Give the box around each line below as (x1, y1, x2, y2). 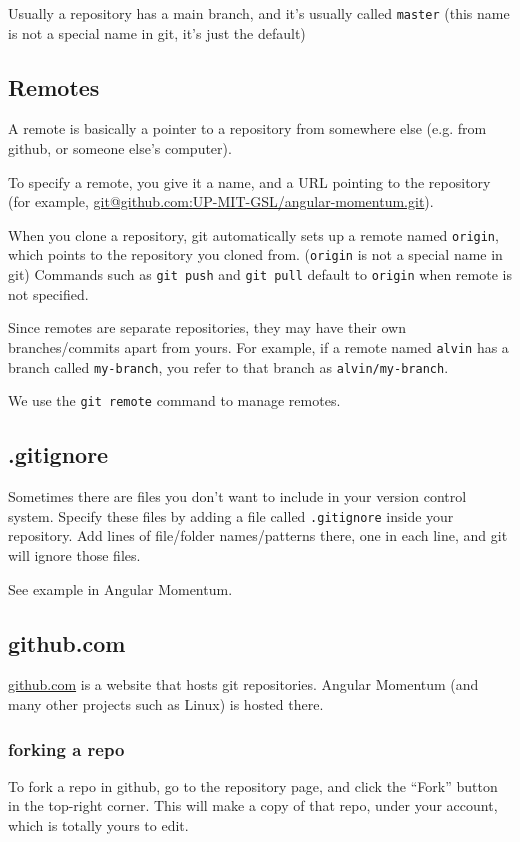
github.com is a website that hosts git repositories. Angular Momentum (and (8, 674, 479, 695)
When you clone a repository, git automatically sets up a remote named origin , (8, 224, 499, 245)
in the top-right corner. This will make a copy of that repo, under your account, (8, 795, 498, 816)
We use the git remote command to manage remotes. (8, 390, 341, 411)
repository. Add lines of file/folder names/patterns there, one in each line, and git (8, 525, 508, 546)
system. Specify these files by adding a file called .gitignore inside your (8, 505, 454, 526)
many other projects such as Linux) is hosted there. (8, 693, 324, 714)
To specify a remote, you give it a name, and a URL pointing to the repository (8, 171, 491, 192)
